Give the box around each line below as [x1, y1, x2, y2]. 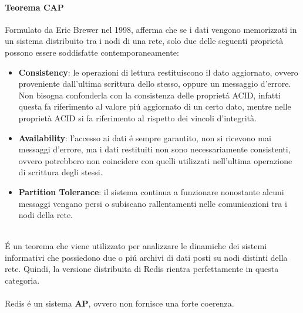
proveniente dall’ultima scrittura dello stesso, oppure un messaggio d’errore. [18, 77, 291, 90]
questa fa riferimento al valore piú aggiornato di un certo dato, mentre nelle [18, 100, 291, 113]
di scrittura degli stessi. [18, 166, 103, 178]
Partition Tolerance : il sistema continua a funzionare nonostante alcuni [18, 185, 284, 198]
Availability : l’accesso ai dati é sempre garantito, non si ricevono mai [18, 131, 271, 144]
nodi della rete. [18, 209, 73, 221]
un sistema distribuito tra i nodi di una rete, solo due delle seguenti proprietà [5, 35, 284, 47]
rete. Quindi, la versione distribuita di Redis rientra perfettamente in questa [5, 263, 279, 275]
